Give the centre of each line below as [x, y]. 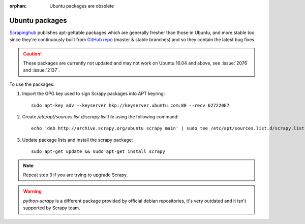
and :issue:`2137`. [42, 70]
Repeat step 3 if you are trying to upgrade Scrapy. [75, 175]
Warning [32, 191]
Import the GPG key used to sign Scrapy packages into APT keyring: [94, 93]
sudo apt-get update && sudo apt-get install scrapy [98, 152]
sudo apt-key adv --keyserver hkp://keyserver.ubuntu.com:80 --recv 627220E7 [130, 105]
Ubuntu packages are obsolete [82, 6]
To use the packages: [32, 84]
